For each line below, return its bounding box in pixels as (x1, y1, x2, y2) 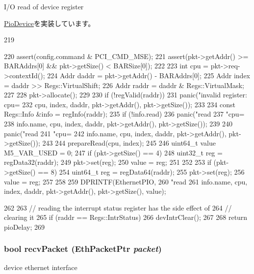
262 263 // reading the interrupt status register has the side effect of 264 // (4, 202, 232, 213)
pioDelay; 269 (4, 221, 45, 232)
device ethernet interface (4, 262, 77, 272)
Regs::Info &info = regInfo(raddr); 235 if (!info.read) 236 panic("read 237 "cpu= (4, 109, 245, 119)
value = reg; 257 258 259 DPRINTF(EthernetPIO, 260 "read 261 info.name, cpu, (4, 176, 248, 186)
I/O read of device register (4, 1, 84, 11)
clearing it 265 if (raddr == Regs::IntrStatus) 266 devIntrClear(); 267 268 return (4, 212, 248, 222)
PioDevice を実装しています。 (4, 18, 95, 28)
